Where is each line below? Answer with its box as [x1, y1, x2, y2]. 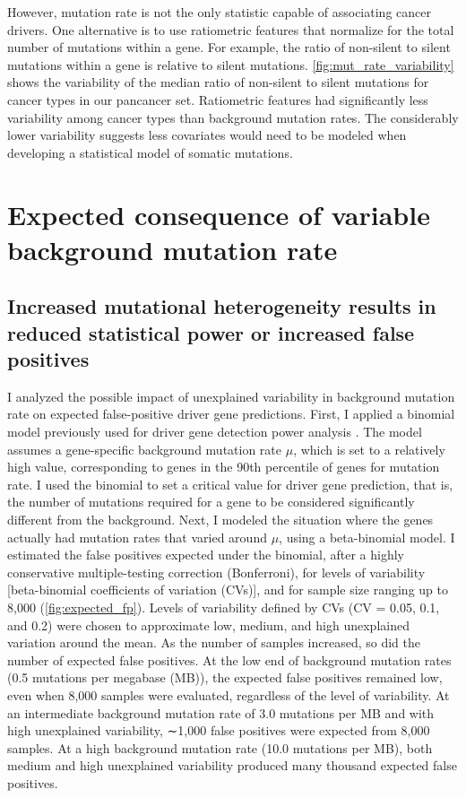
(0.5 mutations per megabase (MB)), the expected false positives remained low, [7, 668, 443, 687]
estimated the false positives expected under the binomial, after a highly [7, 545, 404, 564]
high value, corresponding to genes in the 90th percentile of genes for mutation [7, 457, 440, 476]
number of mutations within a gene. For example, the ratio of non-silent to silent [7, 38, 451, 56]
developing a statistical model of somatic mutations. [7, 143, 293, 161]
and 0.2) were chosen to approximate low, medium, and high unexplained [7, 615, 410, 634]
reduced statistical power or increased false [7, 318, 415, 346]
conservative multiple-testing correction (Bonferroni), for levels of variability [7, 562, 426, 581]
